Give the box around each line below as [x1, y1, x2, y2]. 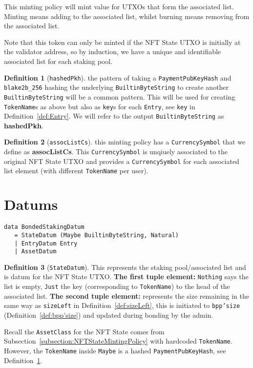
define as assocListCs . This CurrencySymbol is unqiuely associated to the [4, 146, 228, 157]
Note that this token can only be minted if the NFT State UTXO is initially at [4, 37, 241, 47]
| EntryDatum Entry [14, 240, 78, 247]
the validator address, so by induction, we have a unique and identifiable [4, 46, 221, 57]
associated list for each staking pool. [4, 56, 113, 66]
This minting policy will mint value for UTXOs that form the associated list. [4, 1, 234, 11]
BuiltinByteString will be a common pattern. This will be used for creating [4, 91, 235, 102]
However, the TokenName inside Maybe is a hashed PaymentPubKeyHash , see [4, 345, 226, 355]
